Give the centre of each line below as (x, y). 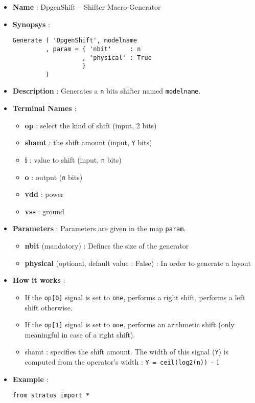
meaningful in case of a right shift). (80, 334)
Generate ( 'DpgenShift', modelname (75, 41)
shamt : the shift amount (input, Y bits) (88, 142)
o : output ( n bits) (54, 177)
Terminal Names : (44, 108)
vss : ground (44, 211)
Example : (30, 379)
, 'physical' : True (117, 58)
